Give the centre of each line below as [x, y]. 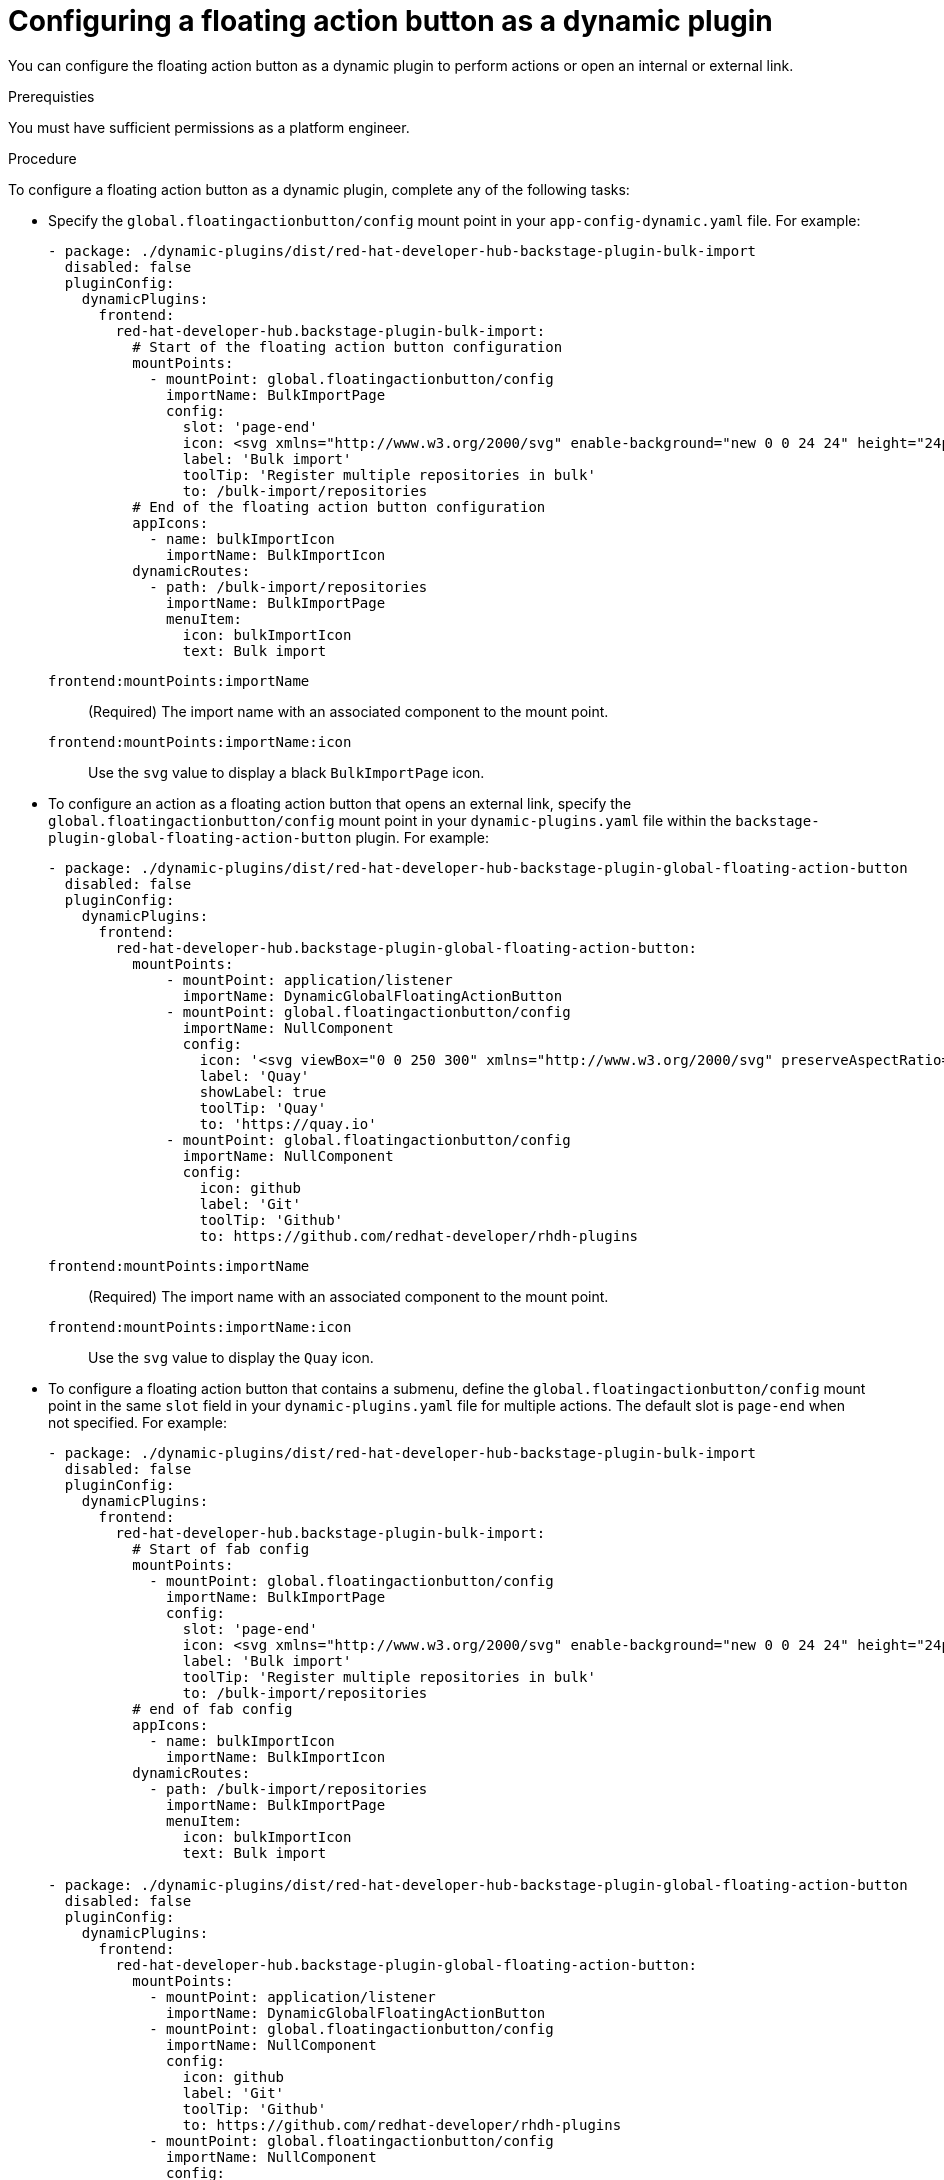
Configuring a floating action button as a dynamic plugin [390, 21]
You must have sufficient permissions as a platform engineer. [209, 127]
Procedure [42, 158]
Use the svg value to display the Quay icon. [231, 1357]
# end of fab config [212, 1708]
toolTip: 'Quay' [263, 1107]
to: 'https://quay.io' [288, 1123]
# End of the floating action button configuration [339, 506]
